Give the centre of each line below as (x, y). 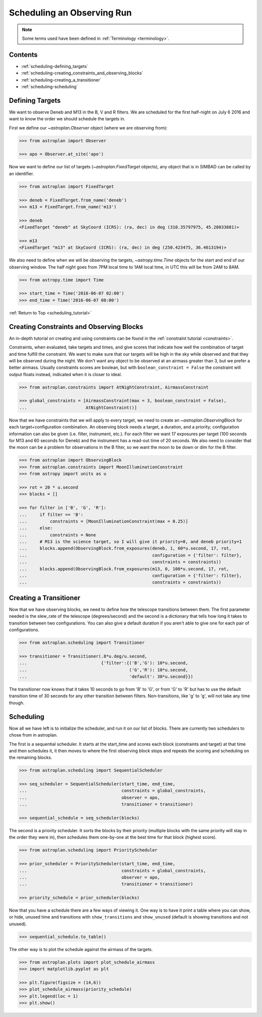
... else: (36, 528)
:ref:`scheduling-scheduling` (49, 87)
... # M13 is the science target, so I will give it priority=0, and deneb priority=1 (131, 542)
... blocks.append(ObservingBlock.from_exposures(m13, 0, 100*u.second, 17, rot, (124, 569)
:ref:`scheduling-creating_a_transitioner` (61, 80)
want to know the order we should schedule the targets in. (67, 119)
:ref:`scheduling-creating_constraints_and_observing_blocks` (82, 73)
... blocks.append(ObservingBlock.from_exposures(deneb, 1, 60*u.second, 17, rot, (125, 549)
